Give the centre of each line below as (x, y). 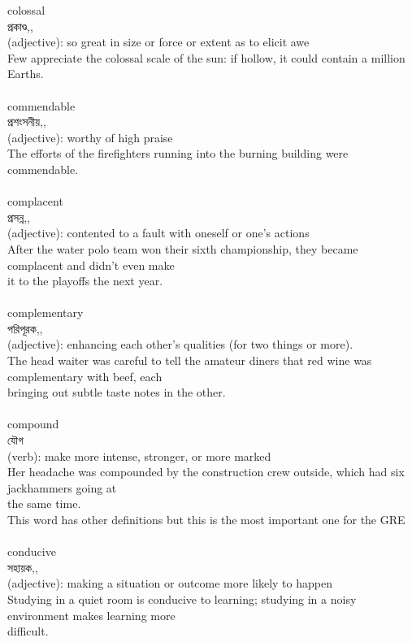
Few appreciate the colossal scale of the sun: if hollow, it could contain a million (206, 57)
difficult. (28, 631)
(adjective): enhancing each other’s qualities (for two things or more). (180, 344)
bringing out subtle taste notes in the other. (117, 392)
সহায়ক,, (23, 567)
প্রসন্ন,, (19, 217)
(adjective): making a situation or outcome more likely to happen (170, 583)
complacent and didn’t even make (91, 265)
